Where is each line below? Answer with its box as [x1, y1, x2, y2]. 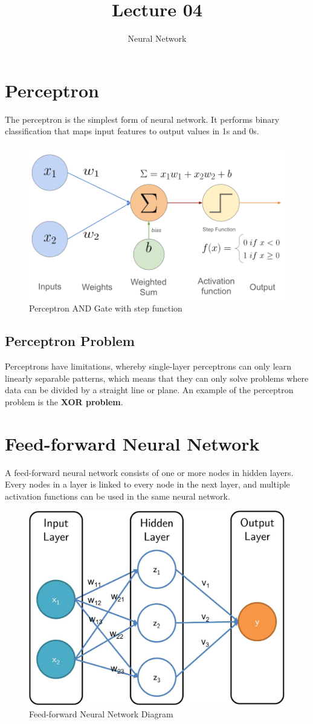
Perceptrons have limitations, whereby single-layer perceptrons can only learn [5, 360, 292, 373]
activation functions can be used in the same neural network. [5, 489, 230, 502]
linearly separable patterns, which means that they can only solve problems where [5, 371, 309, 384]
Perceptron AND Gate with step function [29, 302, 182, 315]
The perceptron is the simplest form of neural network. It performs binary [5, 113, 280, 125]
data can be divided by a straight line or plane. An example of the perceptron [5, 383, 294, 396]
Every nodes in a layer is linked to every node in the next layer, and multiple [5, 478, 290, 491]
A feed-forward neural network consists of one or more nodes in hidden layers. [5, 466, 294, 478]
